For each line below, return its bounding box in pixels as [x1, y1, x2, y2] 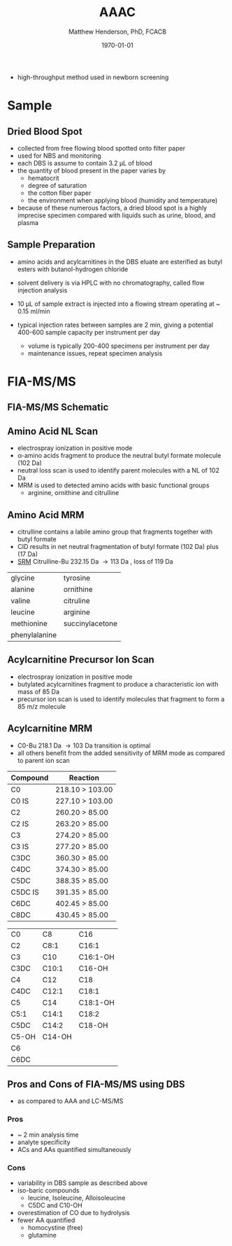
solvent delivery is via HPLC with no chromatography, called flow [17, 278, 205, 287]
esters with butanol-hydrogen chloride [17, 264, 129, 273]
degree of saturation [27, 181, 87, 189]
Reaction [68, 773, 100, 783]
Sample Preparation [7, 239, 96, 251]
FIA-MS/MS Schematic [7, 401, 109, 414]
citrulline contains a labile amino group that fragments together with [17, 527, 213, 536]
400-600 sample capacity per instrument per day [17, 327, 161, 337]
